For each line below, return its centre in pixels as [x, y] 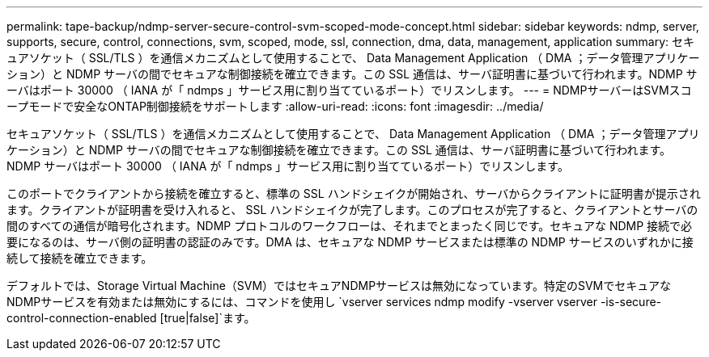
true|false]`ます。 [210, 318]
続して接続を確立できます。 [80, 258]
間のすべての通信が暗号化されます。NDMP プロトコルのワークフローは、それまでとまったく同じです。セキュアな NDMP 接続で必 [350, 226]
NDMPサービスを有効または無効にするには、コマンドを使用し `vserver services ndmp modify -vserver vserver [302, 302]
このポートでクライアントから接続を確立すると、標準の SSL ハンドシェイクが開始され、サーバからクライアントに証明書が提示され [354, 193]
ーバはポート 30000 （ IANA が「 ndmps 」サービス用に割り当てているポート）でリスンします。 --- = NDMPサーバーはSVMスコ [349, 90]
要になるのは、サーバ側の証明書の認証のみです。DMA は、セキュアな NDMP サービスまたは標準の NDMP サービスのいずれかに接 [350, 242]
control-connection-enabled [82, 318]
